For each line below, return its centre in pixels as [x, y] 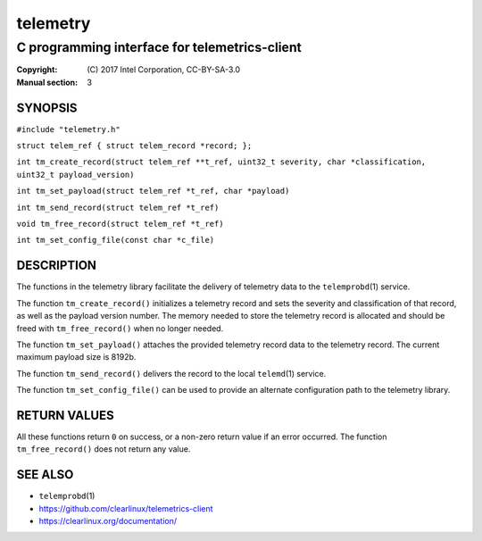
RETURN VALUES [66, 415]
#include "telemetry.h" [68, 129]
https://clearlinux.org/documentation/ [108, 521]
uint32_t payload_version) [75, 175]
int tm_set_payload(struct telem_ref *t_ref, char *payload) [153, 191]
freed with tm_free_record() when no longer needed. [120, 328]
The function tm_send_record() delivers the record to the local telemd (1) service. [171, 373]
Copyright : [37, 70]
